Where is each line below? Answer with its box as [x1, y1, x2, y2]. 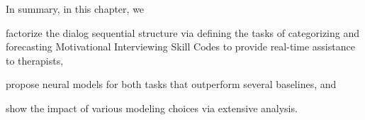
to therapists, [6, 53, 64, 67]
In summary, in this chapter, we [6, 1, 145, 16]
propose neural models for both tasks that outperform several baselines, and [6, 77, 337, 92]
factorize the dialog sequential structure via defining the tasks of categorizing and [6, 25, 360, 40]
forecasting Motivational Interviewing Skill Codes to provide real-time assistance [6, 39, 355, 54]
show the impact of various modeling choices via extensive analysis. [6, 100, 298, 115]
